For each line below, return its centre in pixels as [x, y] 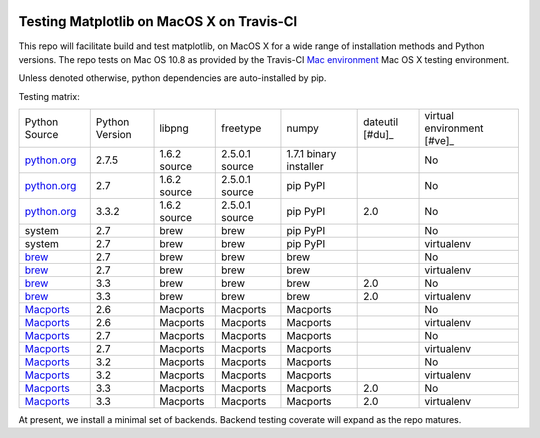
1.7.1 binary [311, 154]
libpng [174, 128]
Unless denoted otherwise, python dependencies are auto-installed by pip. [172, 78]
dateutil [381, 122]
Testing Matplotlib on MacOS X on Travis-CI [158, 21]
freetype [241, 128]
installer [305, 167]
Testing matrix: [49, 96]
